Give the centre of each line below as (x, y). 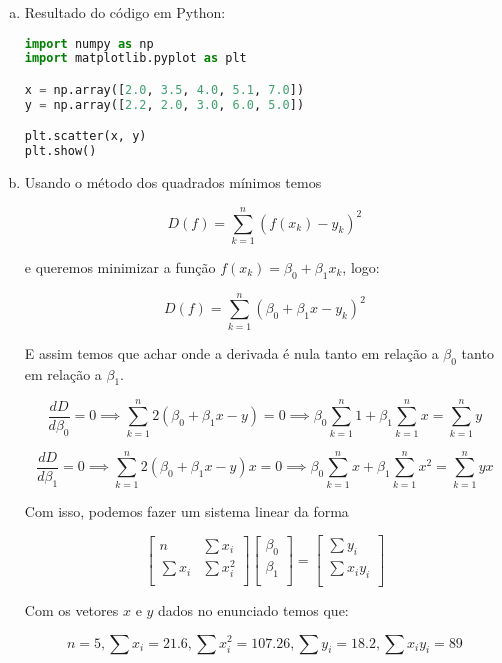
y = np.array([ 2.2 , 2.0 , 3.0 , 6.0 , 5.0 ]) (164, 104)
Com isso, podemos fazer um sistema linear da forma (186, 510)
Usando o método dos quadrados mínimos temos (173, 182)
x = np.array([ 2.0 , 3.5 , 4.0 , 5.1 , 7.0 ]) (164, 90)
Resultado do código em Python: (125, 12)
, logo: (361, 266)
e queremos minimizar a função (120, 266)
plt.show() (60, 151)
